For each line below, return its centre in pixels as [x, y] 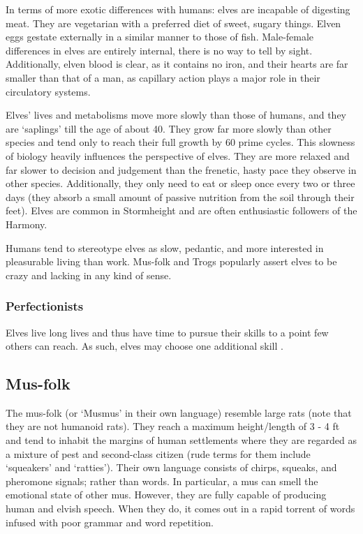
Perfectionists [45, 306]
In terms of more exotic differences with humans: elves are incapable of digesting [178, 9]
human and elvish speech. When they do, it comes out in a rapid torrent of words [180, 509]
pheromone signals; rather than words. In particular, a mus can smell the [162, 481]
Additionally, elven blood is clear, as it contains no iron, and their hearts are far [177, 64]
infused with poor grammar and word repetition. [110, 522]
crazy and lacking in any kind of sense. [89, 275]
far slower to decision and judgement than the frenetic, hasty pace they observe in [181, 169]
